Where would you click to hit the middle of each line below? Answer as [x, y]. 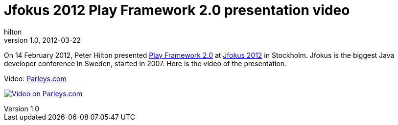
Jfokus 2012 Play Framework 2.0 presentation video [177, 10]
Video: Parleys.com [35, 78]
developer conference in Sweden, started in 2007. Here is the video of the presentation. [145, 63]
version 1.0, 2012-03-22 [42, 40]
